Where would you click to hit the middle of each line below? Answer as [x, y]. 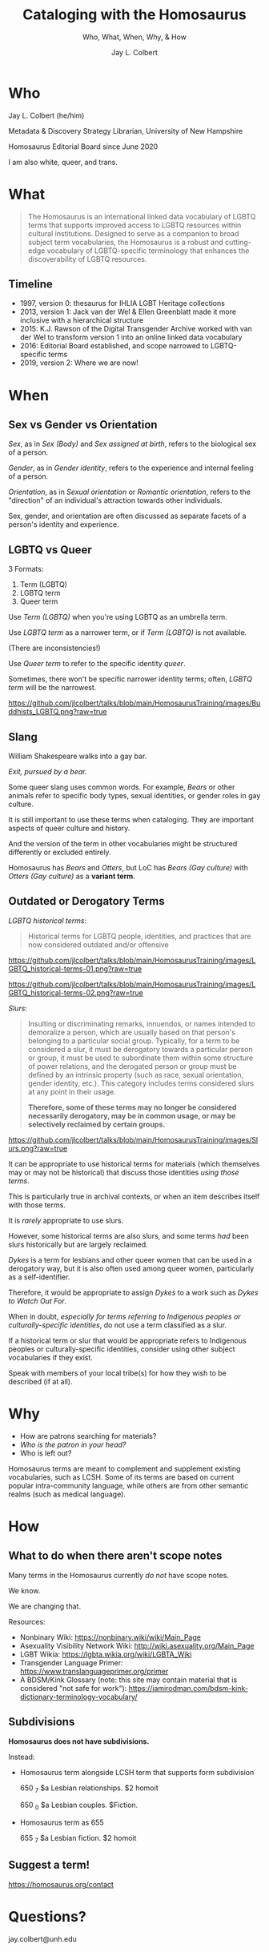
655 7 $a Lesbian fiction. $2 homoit [78, 1839]
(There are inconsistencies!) [55, 648]
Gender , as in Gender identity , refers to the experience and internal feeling [131, 468]
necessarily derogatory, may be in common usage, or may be [132, 1115]
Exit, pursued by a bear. [48, 772]
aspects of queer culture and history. [69, 828]
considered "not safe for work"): [73, 1688]
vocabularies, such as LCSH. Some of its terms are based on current [121, 1477]
